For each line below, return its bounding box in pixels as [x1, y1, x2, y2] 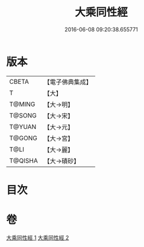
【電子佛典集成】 [43, 78, 92, 86]
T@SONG [9, 111, 37, 119]
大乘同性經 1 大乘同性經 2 [6, 234, 69, 241]
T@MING [9, 100, 36, 108]
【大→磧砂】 [43, 157, 80, 165]
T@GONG [9, 134, 37, 142]
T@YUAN [9, 122, 37, 131]
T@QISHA [9, 156, 38, 164]
